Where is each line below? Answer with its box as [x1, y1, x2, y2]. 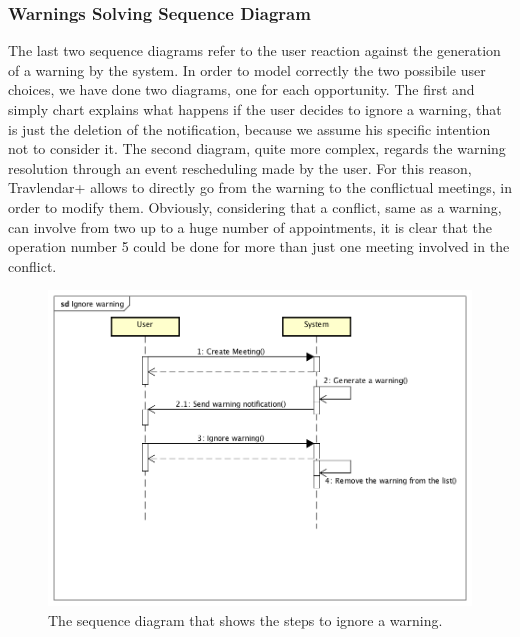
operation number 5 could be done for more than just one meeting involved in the [8, 236, 510, 257]
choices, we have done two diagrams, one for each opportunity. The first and [8, 79, 475, 100]
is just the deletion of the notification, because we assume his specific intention [8, 118, 491, 139]
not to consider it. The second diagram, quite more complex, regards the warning [8, 138, 506, 159]
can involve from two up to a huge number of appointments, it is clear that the [8, 216, 493, 237]
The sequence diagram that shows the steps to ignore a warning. [48, 609, 443, 630]
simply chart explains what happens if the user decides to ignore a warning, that [8, 99, 502, 119]
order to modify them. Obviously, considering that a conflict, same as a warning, [8, 196, 502, 217]
